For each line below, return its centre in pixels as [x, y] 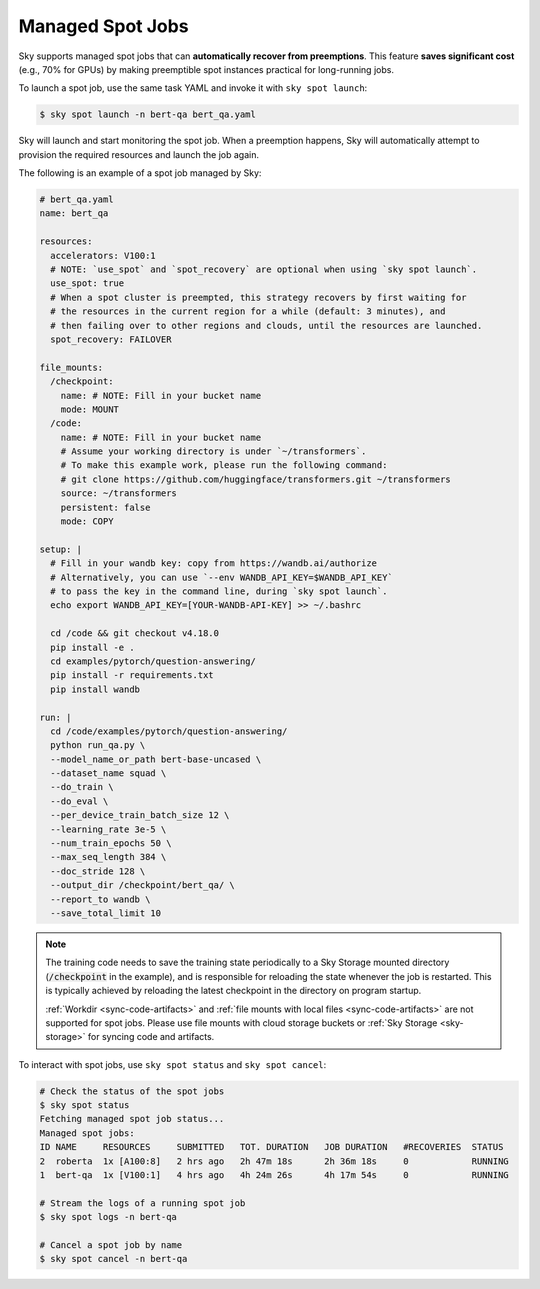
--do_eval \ [79, 801]
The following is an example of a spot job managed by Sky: [140, 173]
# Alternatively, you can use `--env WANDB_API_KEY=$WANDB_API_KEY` [222, 577]
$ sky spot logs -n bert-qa [108, 1217]
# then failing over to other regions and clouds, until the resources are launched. [266, 325]
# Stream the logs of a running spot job [142, 1203]
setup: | [61, 549]
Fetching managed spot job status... [132, 1119]
